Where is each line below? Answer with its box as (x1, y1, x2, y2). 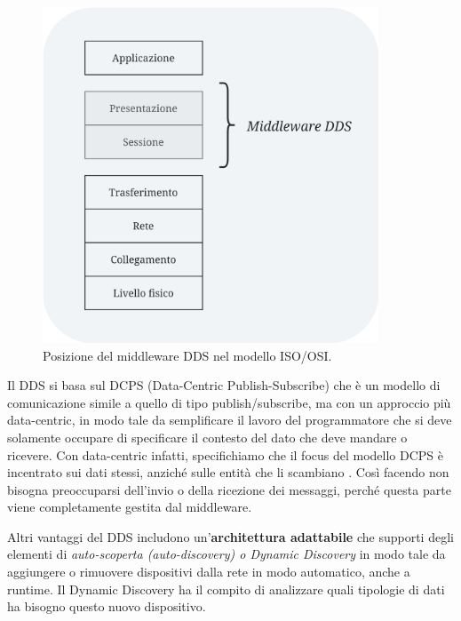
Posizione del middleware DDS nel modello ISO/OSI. (43, 346, 332, 364)
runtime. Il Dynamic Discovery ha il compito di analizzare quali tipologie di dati (7, 579, 445, 598)
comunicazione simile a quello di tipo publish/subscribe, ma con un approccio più (7, 393, 451, 411)
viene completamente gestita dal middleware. (7, 498, 252, 516)
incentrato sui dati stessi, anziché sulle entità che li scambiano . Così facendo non (7, 463, 449, 482)
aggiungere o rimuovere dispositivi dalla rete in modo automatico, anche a (7, 562, 410, 581)
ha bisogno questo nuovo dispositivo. (7, 597, 206, 616)
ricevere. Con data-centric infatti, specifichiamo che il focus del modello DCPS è (7, 445, 444, 464)
